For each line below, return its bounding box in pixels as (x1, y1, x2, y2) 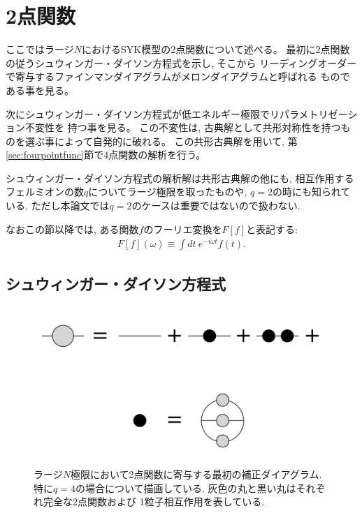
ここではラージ (6, 42, 74, 57)
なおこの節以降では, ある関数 (6, 221, 139, 236)
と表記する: (245, 221, 298, 236)
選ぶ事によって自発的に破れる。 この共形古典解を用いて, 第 (24, 133, 298, 148)
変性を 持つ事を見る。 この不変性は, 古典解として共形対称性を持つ (34, 120, 341, 135)
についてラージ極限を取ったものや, (88, 184, 247, 199)
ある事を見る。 (6, 82, 74, 97)
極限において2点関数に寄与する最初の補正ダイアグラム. (70, 467, 322, 482)
